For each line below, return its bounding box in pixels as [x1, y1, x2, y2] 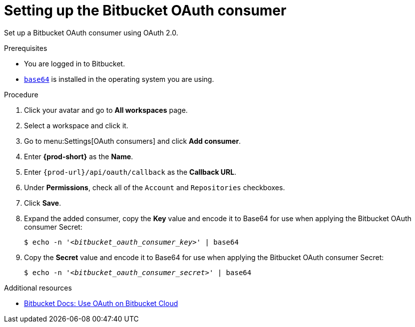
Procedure [4, 90, 38, 99]
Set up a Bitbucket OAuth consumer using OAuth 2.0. [4, 28, 178, 37]
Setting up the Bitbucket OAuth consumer [4, 2, 287, 19]
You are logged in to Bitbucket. [24, 59, 125, 68]
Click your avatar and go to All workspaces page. [24, 105, 188, 114]
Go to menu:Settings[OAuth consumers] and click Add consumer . [24, 136, 241, 145]
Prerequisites [4, 43, 47, 52]
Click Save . [24, 198, 61, 207]
